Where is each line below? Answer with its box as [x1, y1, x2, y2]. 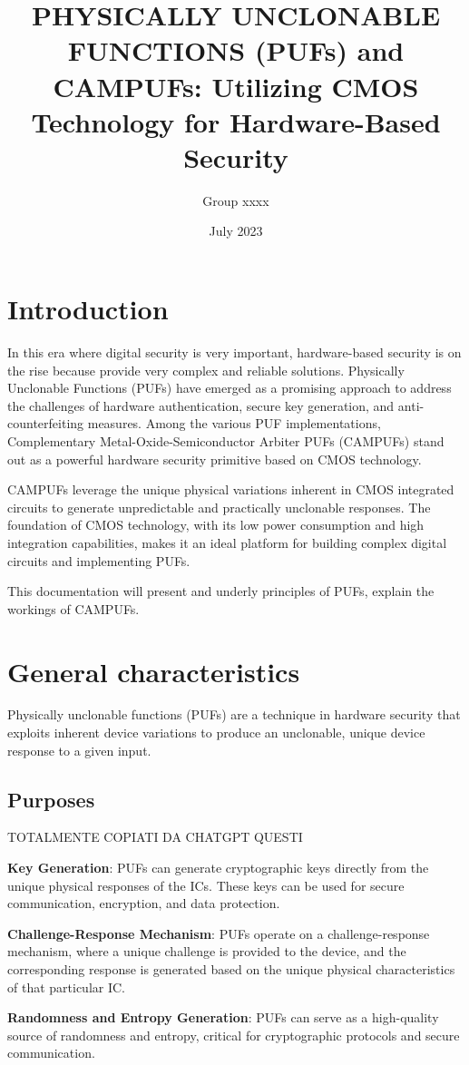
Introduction [7, 290, 169, 327]
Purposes [7, 785, 95, 813]
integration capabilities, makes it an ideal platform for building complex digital [7, 532, 447, 552]
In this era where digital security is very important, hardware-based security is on [7, 343, 462, 361]
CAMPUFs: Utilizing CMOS [53, 67, 419, 104]
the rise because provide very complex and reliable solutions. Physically [7, 360, 405, 379]
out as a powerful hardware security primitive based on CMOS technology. [7, 449, 422, 468]
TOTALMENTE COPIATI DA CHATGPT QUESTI [7, 827, 303, 846]
